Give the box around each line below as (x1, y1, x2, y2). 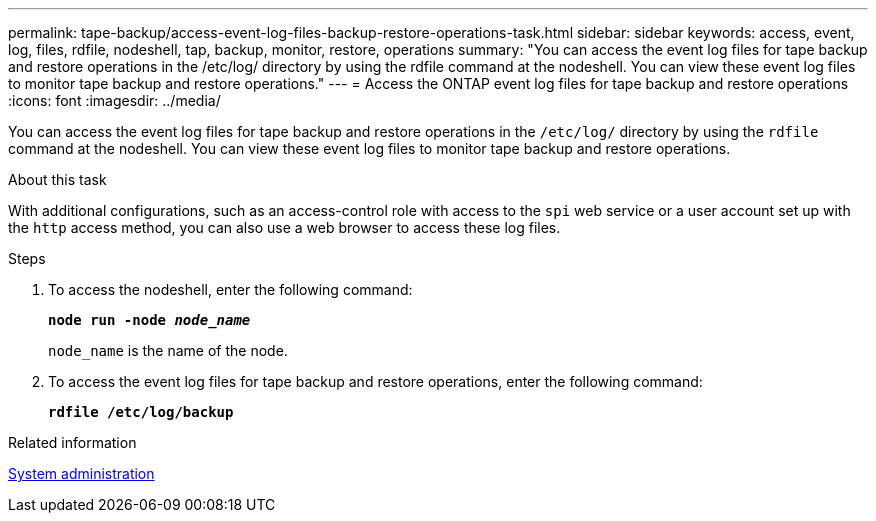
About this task (8, 171, 107, 188)
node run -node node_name (48, 312, 251, 328)
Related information (8, 434, 137, 451)
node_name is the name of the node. (48, 342, 288, 359)
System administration (8, 465, 155, 482)
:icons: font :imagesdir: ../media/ (8, 92, 221, 109)
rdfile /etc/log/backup (48, 404, 234, 420)
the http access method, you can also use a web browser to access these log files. (8, 219, 561, 236)
